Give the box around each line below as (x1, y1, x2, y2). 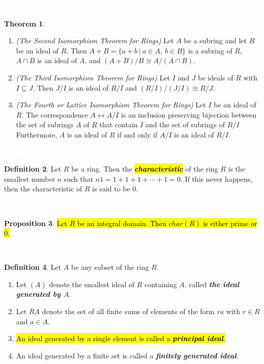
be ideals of (198, 72, 233, 82)
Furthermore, (16, 129, 57, 139)
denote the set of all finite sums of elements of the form (42, 306, 215, 317)
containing (144, 278, 177, 289)
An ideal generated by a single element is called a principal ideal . (16, 333, 225, 344)
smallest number (4, 173, 55, 184)
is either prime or (203, 217, 257, 228)
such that (64, 173, 94, 184)
